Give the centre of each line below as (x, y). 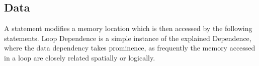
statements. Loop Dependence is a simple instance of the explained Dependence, (128, 38)
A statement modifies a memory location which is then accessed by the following (128, 28)
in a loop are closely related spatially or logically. (80, 57)
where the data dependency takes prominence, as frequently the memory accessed (130, 48)
